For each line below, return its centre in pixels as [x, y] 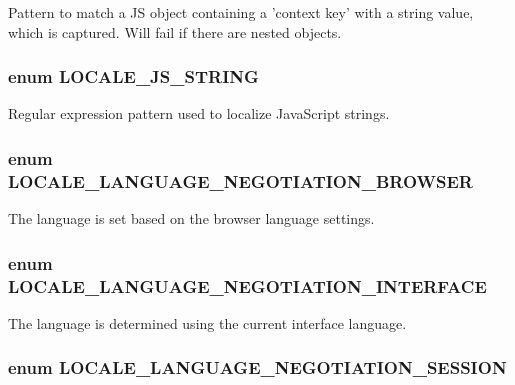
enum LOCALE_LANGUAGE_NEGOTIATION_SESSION [257, 367]
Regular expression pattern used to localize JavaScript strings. [199, 113]
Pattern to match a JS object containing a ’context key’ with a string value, [241, 12]
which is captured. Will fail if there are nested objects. [175, 31]
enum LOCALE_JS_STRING [133, 76]
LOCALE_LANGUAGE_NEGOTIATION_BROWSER [240, 180]
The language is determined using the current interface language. [207, 322]
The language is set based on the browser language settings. [191, 218]
